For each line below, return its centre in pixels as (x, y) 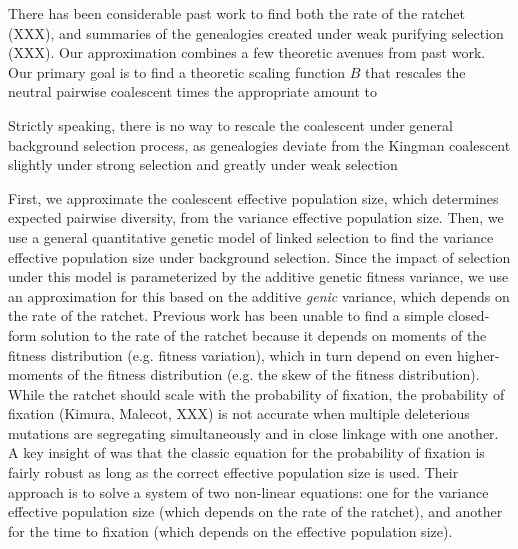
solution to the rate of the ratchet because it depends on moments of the (264, 334)
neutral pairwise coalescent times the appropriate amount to (193, 91)
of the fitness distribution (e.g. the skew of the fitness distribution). (273, 374)
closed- (469, 315)
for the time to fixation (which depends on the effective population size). (230, 530)
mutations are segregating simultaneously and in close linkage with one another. (253, 432)
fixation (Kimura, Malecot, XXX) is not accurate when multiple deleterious (239, 413)
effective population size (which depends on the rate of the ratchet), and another (255, 511)
